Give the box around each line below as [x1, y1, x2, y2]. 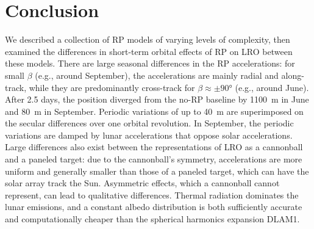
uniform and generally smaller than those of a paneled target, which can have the [5, 164, 309, 177]
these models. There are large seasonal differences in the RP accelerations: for [5, 57, 295, 70]
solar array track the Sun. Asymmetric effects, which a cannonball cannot [5, 176, 280, 189]
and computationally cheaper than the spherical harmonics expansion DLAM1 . [5, 213, 300, 225]
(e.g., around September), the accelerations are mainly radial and [35, 68, 279, 81]
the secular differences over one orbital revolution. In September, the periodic [5, 117, 294, 129]
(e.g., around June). [235, 81, 309, 93]
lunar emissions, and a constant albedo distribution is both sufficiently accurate [5, 200, 302, 213]
